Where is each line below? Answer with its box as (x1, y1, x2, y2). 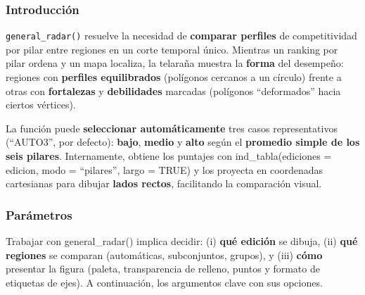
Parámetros (6, 206, 72, 223)
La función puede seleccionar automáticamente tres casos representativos (6, 120, 338, 135)
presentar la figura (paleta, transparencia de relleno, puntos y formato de (6, 261, 320, 276)
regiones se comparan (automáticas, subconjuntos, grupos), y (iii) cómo (6, 247, 323, 262)
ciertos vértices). (6, 97, 76, 112)
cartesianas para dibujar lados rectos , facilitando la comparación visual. (6, 176, 322, 191)
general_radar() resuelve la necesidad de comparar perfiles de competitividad (6, 28, 357, 43)
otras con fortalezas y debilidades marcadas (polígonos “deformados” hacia (6, 83, 341, 98)
